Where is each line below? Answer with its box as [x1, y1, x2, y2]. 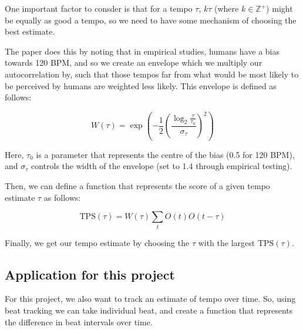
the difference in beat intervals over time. [5, 315, 153, 328]
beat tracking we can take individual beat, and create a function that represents [5, 304, 293, 316]
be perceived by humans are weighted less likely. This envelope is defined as [5, 79, 277, 92]
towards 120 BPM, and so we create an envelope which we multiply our [5, 56, 262, 69]
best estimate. [5, 25, 55, 38]
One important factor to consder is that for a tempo [5, 2, 193, 14]
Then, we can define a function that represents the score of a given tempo [5, 180, 270, 191]
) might [266, 2, 293, 14]
